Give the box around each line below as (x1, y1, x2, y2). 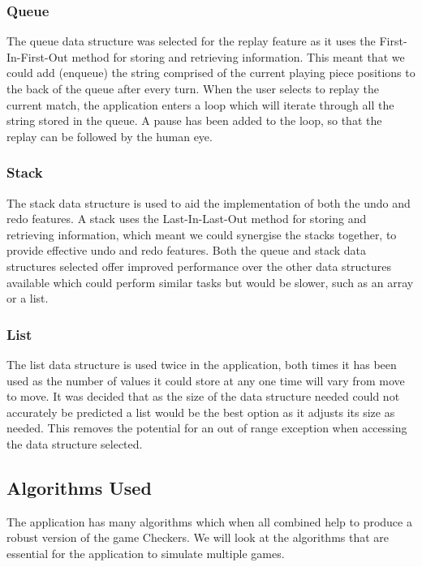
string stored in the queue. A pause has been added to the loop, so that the (6, 112, 382, 129)
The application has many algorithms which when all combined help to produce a (6, 513, 412, 530)
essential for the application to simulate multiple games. (6, 544, 285, 561)
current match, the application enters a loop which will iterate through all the (6, 96, 394, 113)
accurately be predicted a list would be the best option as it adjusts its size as (6, 403, 395, 420)
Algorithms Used (6, 475, 152, 500)
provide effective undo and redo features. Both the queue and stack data (6, 242, 367, 259)
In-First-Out (6, 48, 68, 65)
